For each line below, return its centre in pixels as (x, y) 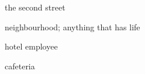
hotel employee (31, 46)
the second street (35, 7)
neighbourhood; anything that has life (72, 27)
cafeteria (20, 66)
